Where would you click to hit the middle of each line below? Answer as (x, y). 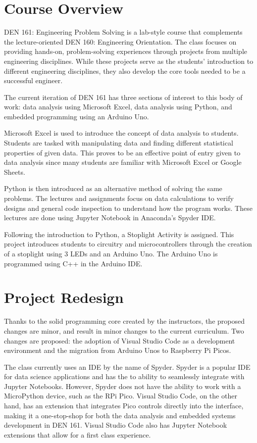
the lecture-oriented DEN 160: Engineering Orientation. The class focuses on (120, 41)
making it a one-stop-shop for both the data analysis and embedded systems (120, 415)
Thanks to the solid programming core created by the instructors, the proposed (124, 321)
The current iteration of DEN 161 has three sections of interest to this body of (123, 97)
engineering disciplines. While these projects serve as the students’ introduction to (129, 61)
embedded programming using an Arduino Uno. (77, 116)
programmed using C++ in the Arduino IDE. (73, 263)
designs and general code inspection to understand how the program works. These (128, 208)
